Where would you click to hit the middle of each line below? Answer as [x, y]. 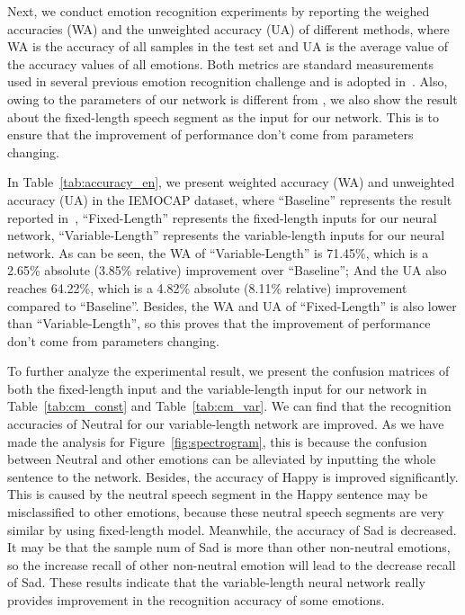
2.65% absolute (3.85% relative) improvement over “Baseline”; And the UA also [227, 270]
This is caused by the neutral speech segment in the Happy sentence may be [218, 494]
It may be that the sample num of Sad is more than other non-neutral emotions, [229, 547]
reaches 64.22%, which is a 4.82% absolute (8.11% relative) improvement [207, 287]
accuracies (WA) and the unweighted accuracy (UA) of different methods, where [228, 28]
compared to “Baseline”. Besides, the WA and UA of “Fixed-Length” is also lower [232, 305]
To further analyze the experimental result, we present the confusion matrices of [228, 371]
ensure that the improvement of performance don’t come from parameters [210, 134]
